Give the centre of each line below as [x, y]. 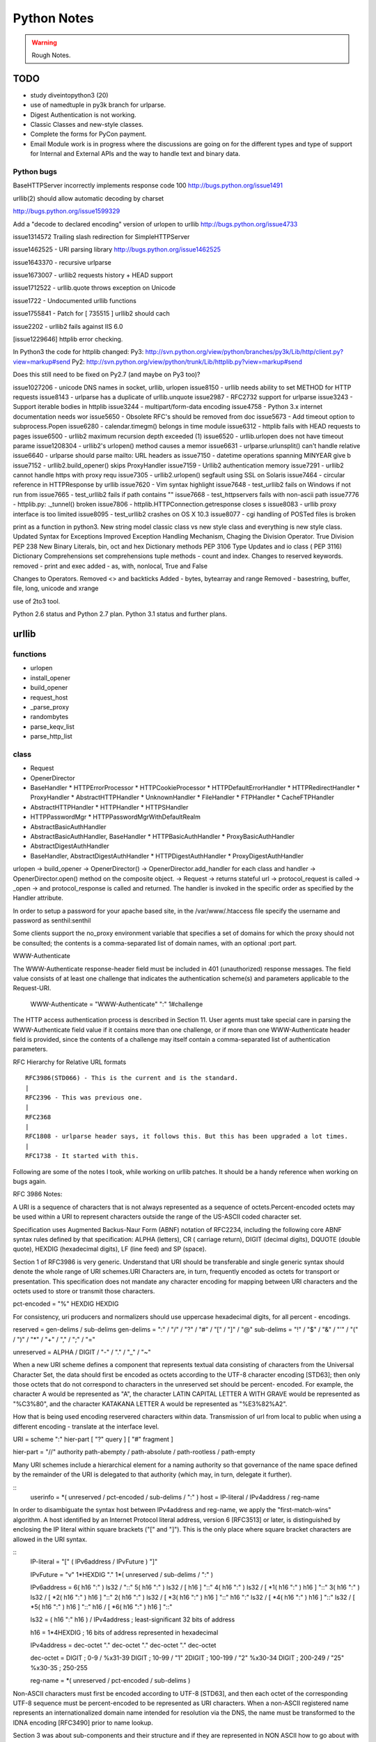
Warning [44, 43]
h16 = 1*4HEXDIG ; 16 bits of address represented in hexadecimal [124, 1632]
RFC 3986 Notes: [38, 1194]
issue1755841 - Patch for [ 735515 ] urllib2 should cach [91, 314]
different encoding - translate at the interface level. [86, 1426]
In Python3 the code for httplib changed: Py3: [78, 352]
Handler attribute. [38, 898]
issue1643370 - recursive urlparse [62, 262]
